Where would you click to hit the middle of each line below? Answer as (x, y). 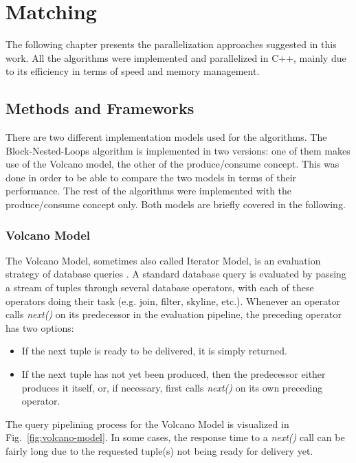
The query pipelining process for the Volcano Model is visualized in (147, 424)
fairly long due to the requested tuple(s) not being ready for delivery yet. (159, 451)
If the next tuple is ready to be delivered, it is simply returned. (154, 351)
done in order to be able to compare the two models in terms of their (151, 177)
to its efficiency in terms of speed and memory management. (133, 71)
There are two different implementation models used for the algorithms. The (166, 137)
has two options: (40, 327)
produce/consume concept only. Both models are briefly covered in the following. (176, 204)
